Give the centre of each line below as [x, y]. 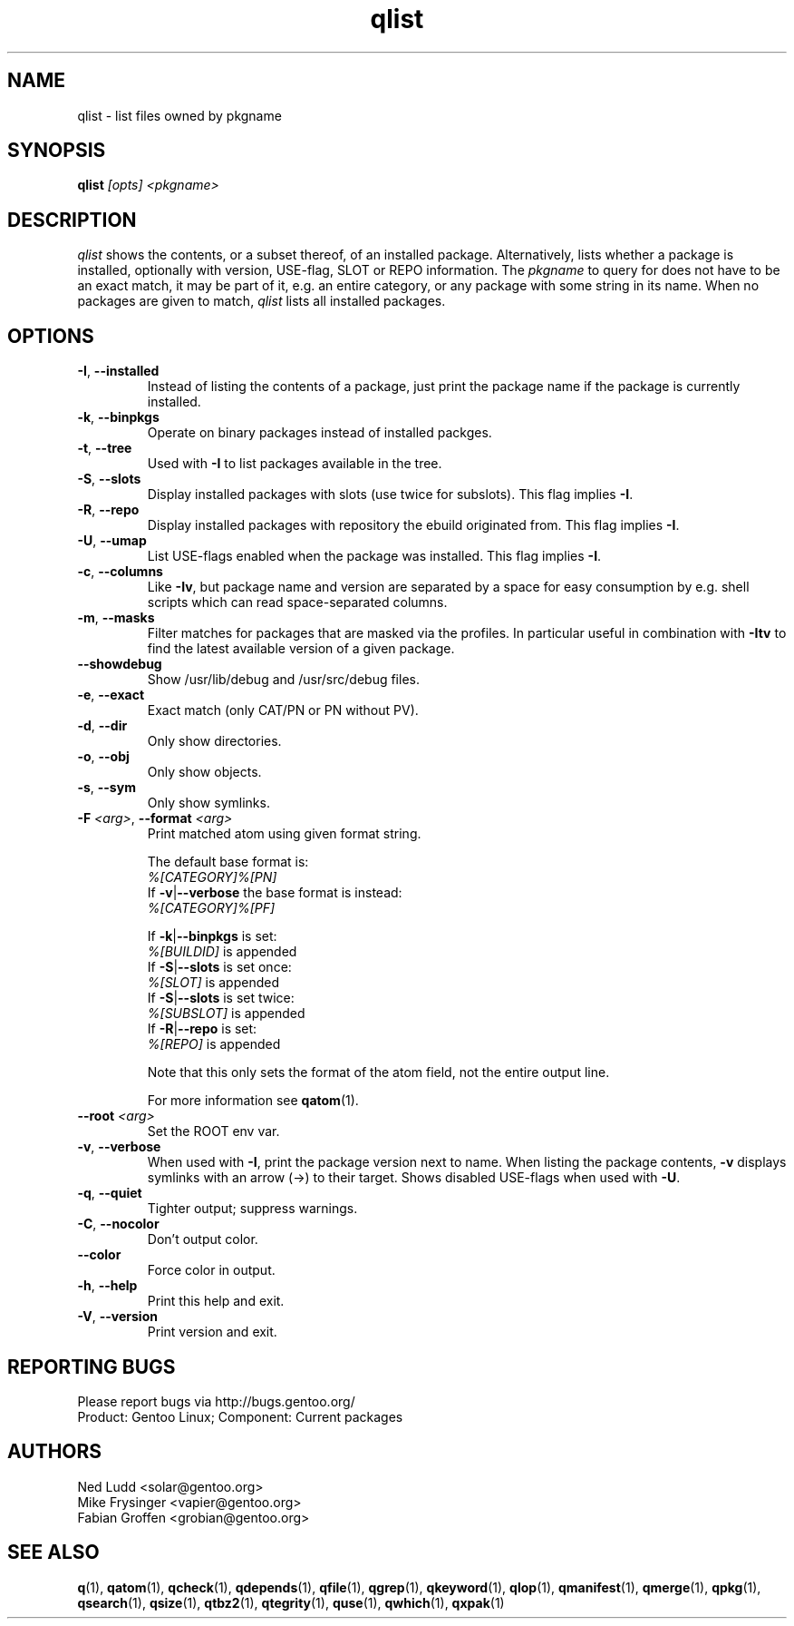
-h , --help [107, 1286]
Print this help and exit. [216, 1301]
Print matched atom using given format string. [284, 834]
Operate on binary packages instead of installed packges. [320, 433]
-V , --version [117, 1317]
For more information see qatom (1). [253, 1101]
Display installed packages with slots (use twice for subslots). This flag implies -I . [390, 495]
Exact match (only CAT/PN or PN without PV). [283, 710]
